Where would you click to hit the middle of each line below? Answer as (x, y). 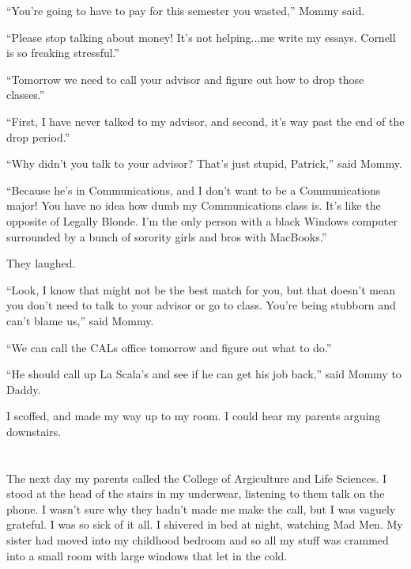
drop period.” (38, 137)
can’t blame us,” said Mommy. (80, 320)
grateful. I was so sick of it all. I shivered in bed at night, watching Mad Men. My (205, 524)
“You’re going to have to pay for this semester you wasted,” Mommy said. (186, 10)
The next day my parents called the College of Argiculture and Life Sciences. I (197, 478)
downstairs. (34, 431)
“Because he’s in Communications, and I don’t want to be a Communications (194, 190)
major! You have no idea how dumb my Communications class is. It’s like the (194, 205)
